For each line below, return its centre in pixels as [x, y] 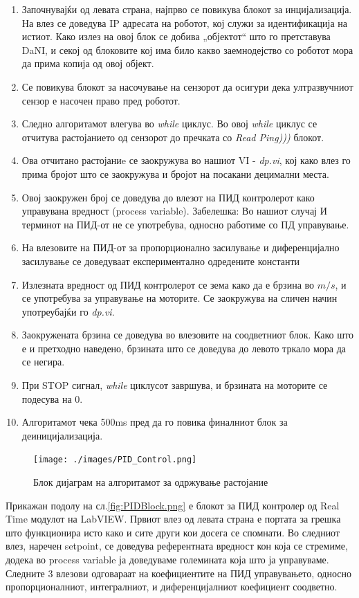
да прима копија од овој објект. [88, 63]
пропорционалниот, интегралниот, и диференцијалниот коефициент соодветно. [172, 587]
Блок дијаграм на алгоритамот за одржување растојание [151, 482]
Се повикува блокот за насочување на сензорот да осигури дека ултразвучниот [187, 86]
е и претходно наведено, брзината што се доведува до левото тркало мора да [184, 348]
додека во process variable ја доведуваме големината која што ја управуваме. [167, 560]
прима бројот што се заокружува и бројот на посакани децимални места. [175, 173]
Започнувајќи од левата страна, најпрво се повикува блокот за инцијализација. [187, 9]
